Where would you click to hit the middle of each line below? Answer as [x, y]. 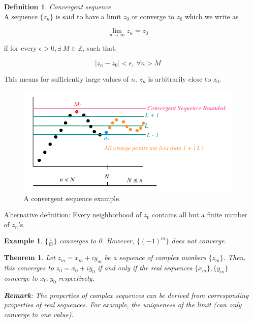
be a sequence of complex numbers [155, 257]
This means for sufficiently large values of [66, 79]
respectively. [77, 278]
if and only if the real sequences [145, 268]
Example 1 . [23, 241]
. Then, [234, 257]
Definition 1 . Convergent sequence [58, 6]
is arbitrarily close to [180, 79]
